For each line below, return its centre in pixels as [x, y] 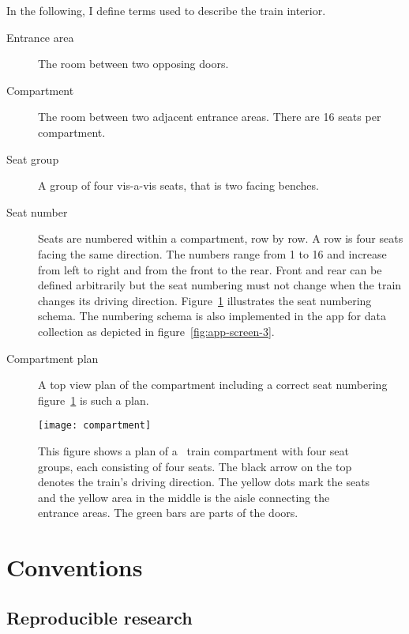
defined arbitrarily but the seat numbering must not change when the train [220, 285]
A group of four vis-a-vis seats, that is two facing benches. [178, 185]
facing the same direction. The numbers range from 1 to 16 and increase [212, 253]
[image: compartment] [95, 426]
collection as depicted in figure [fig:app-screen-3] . [156, 331]
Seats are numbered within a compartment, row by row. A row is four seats [221, 238]
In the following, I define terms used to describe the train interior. [166, 10]
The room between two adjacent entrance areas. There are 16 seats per [210, 117]
